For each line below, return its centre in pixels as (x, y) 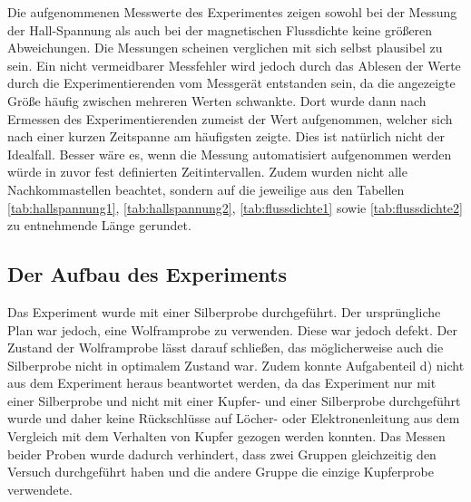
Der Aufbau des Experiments (147, 274)
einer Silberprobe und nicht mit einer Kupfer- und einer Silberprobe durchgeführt (234, 400)
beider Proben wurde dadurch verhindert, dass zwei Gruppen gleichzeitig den (222, 454)
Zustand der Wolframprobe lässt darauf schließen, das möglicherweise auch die (226, 348)
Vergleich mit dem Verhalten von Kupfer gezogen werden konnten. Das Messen (226, 436)
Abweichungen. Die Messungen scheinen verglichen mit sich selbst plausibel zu (225, 48)
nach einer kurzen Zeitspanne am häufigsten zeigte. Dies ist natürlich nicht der (226, 136)
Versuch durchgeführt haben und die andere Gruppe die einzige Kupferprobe (221, 472)
